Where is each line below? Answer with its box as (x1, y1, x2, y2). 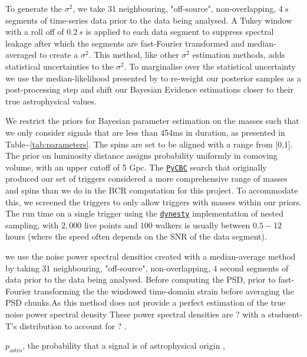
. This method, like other (88, 48, 179, 61)
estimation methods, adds (192, 48, 285, 61)
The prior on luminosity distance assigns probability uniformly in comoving (5, 149, 278, 162)
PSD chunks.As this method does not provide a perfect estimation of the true (5, 296, 286, 309)
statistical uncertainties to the (5, 60, 114, 72)
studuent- (268, 307, 302, 320)
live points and (84, 218, 138, 231)
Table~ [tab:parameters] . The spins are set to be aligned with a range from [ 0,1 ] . (5, 137, 293, 150)
